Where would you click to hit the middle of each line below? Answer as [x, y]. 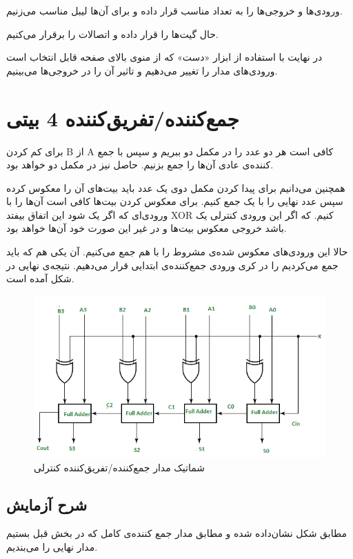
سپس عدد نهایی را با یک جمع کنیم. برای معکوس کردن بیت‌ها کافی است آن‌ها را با [175, 201]
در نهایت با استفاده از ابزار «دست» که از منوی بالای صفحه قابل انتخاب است [164, 57]
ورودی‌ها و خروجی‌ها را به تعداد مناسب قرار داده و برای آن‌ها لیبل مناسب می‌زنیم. [174, 10]
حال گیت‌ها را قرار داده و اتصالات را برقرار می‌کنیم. [112, 33]
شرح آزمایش [47, 504]
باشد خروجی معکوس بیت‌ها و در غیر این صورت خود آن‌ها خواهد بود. [147, 228]
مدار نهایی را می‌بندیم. [52, 546]
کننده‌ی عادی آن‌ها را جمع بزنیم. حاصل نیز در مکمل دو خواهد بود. [140, 165]
